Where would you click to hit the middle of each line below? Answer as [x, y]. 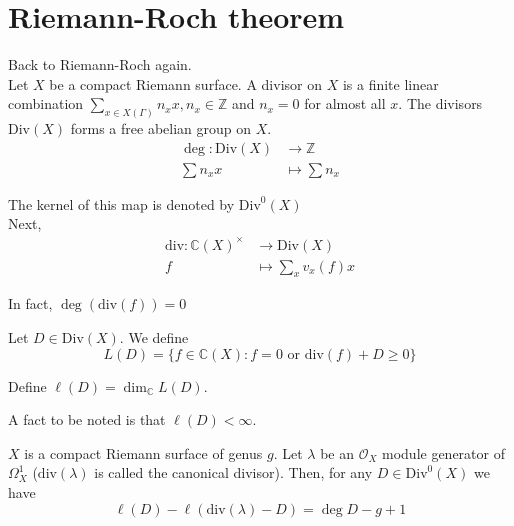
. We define [154, 336]
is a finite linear [390, 83]
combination [46, 103]
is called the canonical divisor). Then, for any [233, 472]
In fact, [30, 303]
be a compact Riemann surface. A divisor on [185, 83]
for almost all [345, 103]
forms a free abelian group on [161, 128]
